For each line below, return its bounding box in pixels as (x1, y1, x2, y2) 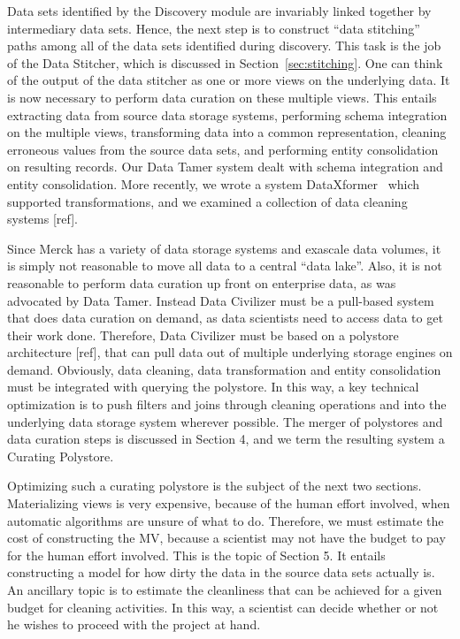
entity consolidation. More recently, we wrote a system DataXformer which (7, 174, 420, 193)
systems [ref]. (7, 209, 78, 228)
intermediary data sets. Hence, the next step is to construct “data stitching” (7, 19, 420, 37)
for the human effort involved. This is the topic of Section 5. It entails (7, 545, 386, 564)
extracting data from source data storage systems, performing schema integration (7, 105, 448, 124)
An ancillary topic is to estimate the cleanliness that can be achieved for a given (7, 581, 442, 598)
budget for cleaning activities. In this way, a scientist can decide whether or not (7, 597, 439, 616)
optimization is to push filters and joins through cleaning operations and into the (7, 395, 447, 414)
